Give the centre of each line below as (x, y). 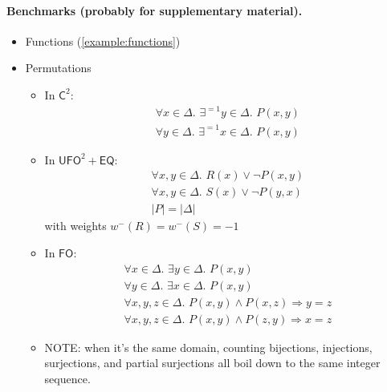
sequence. (67, 378)
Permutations (58, 68)
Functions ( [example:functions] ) (103, 40)
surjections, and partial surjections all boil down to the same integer (212, 363)
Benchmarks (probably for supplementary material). (155, 10)
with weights (75, 226)
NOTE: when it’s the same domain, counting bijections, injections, (208, 347)
